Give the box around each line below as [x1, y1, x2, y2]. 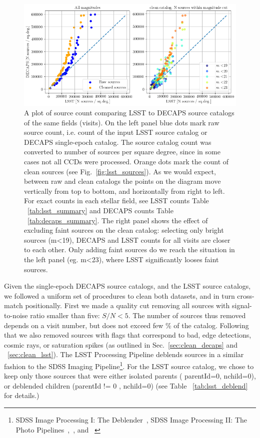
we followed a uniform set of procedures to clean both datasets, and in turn [4, 290, 235, 301]
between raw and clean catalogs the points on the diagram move [24, 176, 221, 186]
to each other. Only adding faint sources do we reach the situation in [24, 244, 235, 255]
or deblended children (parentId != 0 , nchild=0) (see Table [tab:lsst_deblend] [4, 380, 248, 391]
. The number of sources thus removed [128, 310, 246, 320]
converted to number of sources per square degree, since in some [24, 146, 220, 157]
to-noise [4, 310, 28, 320]
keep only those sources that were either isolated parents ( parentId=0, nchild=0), [4, 371, 256, 381]
